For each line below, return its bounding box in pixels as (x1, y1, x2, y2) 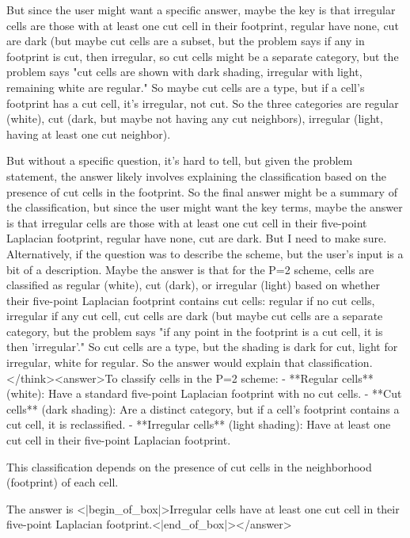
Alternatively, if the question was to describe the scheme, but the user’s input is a (6, 245, 404, 261)
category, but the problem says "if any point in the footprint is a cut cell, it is (6, 322, 383, 339)
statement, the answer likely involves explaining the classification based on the (6, 167, 386, 184)
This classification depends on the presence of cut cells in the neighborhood (6, 458, 372, 475)
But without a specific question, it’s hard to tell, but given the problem (6, 152, 353, 169)
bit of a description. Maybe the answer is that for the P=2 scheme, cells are (6, 261, 374, 277)
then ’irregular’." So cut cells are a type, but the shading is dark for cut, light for (6, 338, 398, 355)
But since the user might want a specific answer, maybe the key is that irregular (6, 2, 396, 17)
